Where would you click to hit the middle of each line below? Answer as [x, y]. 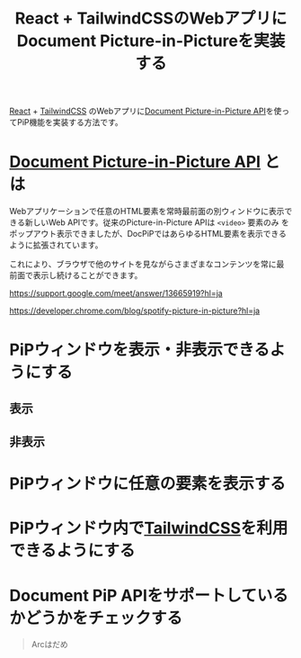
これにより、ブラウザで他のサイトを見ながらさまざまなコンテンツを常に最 [147, 264]
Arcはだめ [50, 644]
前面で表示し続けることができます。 [76, 275]
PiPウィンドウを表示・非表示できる [140, 350]
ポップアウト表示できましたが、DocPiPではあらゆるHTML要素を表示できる [148, 234]
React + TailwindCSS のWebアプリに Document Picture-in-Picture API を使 [146, 111]
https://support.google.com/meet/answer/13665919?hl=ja [116, 293]
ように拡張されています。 [56, 245]
